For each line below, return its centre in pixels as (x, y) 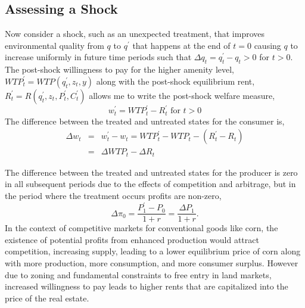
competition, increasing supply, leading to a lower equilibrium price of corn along (153, 251)
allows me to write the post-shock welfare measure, (182, 95)
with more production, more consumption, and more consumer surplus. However (152, 262)
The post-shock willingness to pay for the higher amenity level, (119, 69)
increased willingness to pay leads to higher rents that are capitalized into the (147, 286)
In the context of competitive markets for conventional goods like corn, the (141, 228)
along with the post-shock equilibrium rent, (175, 81)
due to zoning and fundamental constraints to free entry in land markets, (138, 274)
